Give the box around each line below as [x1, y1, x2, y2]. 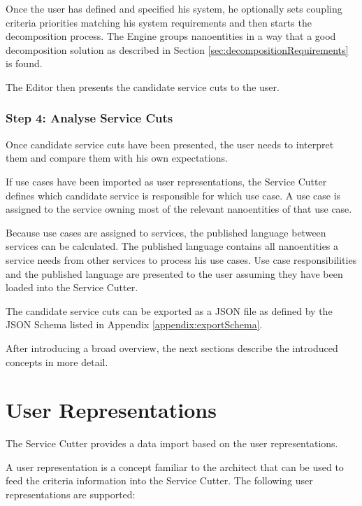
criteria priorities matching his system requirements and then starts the [6, 15, 312, 29]
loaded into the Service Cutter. [6, 280, 138, 295]
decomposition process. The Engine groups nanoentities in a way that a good [6, 29, 336, 43]
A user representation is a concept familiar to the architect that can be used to [6, 459, 344, 474]
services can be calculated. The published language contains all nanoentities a [6, 239, 339, 253]
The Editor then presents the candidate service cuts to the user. [6, 79, 280, 94]
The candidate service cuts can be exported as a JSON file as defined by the [6, 303, 333, 318]
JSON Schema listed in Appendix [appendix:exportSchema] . [6, 317, 263, 332]
